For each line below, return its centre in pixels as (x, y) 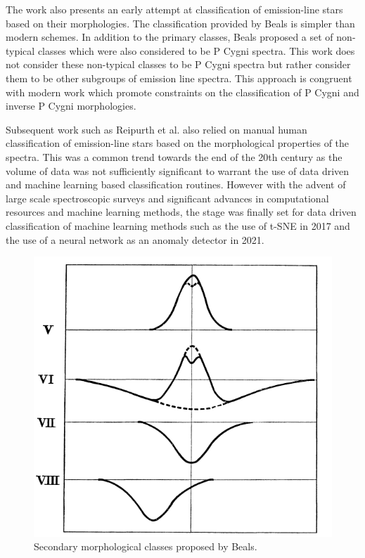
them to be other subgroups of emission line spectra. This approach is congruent (179, 78)
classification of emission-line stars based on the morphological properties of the (178, 143)
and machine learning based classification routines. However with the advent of (176, 184)
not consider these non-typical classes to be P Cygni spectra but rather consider (178, 64)
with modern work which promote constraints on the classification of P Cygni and (182, 92)
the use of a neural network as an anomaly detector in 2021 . (135, 239)
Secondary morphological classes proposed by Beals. (146, 546)
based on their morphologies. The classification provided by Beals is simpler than (180, 23)
